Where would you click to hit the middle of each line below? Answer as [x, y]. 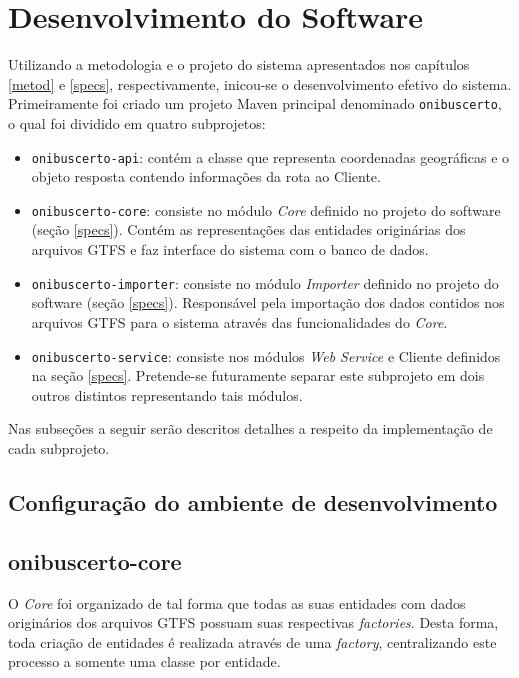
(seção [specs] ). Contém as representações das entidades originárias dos [248, 229]
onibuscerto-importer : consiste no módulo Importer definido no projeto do [265, 282]
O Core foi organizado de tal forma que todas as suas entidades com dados [237, 602]
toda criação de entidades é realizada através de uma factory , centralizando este [252, 641]
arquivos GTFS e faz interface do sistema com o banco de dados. [230, 249]
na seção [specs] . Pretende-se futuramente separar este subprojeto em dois [258, 375]
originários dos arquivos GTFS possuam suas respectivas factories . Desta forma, [253, 622]
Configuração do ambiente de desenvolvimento [253, 501]
